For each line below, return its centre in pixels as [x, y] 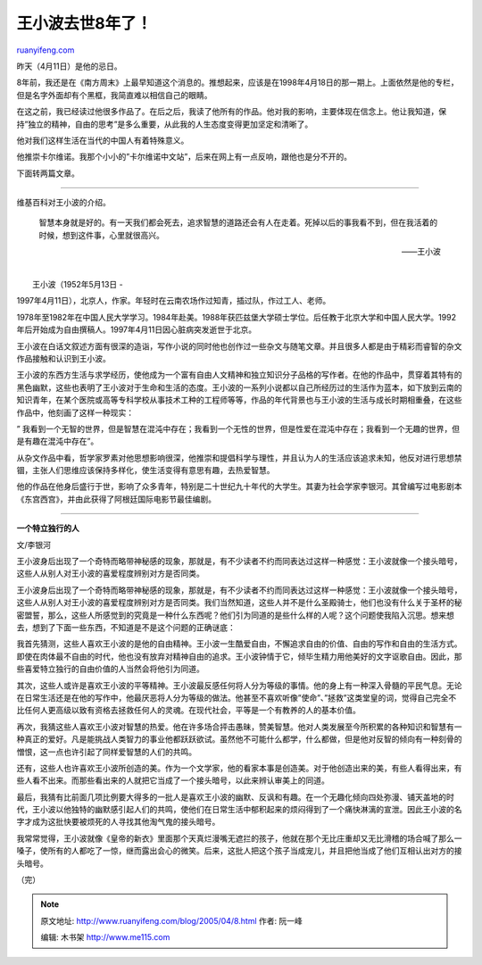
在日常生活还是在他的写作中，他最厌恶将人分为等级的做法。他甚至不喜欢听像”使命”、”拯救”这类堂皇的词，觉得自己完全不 [237, 697]
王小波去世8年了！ [84, 23]
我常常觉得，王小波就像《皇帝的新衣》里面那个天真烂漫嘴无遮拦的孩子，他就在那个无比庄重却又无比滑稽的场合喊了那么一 [239, 838]
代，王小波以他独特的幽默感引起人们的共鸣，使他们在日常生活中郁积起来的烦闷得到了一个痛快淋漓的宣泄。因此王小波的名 [239, 810]
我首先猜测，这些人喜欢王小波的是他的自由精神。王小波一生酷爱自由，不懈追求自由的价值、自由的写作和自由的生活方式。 [239, 644]
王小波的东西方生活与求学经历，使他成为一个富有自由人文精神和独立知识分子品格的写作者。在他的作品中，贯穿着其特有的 [239, 375]
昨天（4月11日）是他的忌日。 [69, 66]
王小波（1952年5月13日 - [78, 285]
